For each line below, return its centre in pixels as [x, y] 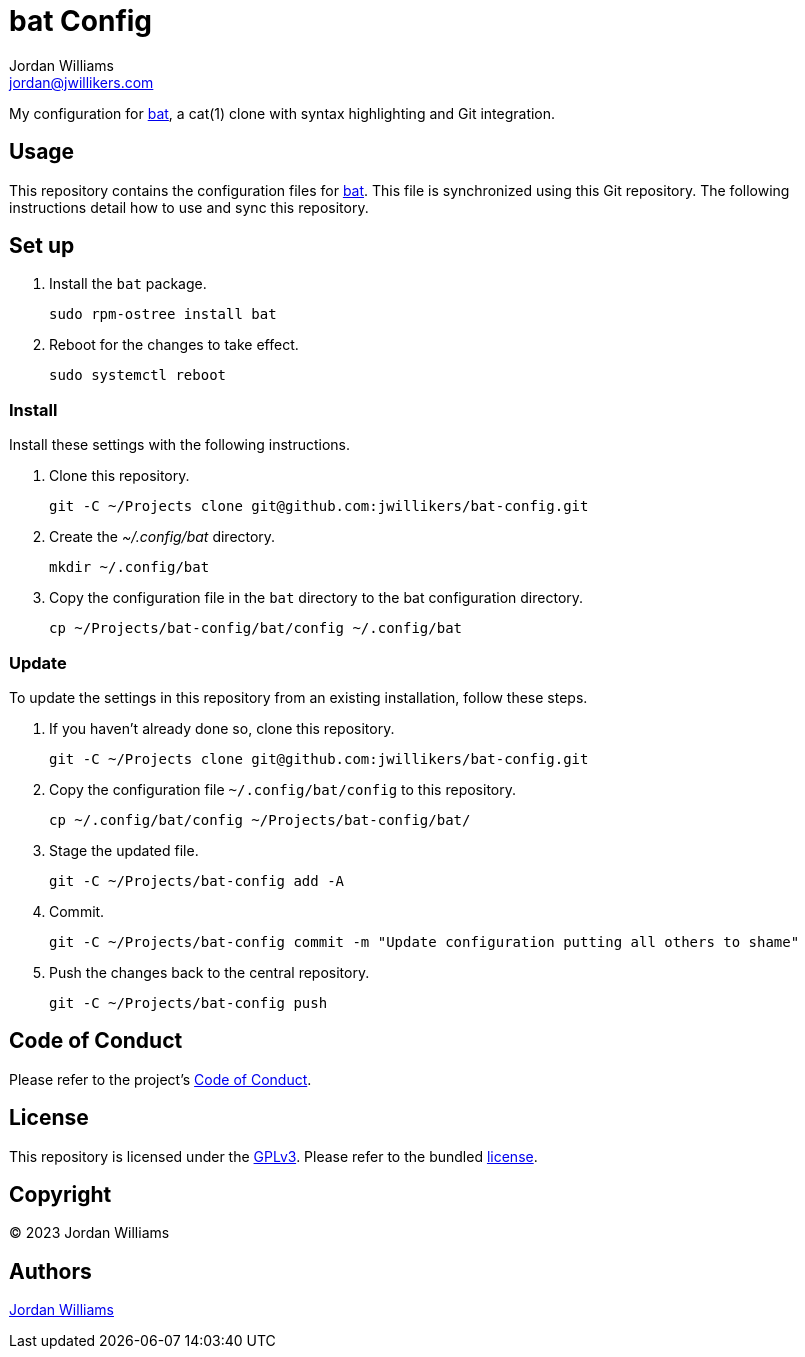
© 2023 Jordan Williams [89, 1233]
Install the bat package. [128, 284]
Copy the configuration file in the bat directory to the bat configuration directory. [316, 598]
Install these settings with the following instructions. [180, 445]
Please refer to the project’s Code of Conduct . [160, 1079]
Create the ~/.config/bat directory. [162, 537]
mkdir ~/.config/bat [129, 567]
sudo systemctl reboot [138, 375]
